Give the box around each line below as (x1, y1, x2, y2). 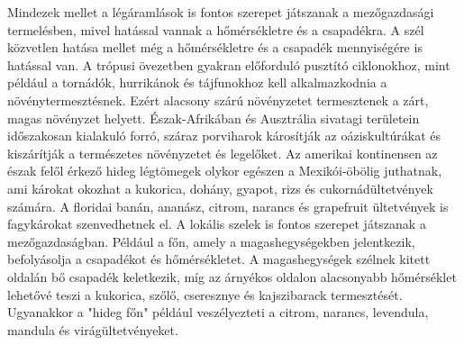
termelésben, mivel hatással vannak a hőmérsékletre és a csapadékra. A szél (7, 20, 424, 39)
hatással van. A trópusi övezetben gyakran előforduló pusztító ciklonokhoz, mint (7, 55, 450, 74)
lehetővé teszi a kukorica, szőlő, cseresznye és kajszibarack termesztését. (7, 285, 403, 304)
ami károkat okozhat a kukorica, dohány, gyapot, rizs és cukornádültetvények (7, 178, 433, 197)
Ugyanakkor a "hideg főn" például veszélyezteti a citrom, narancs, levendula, (7, 303, 429, 322)
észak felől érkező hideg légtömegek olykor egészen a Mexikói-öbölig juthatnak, (7, 161, 442, 180)
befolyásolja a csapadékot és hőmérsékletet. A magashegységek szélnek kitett (7, 250, 431, 268)
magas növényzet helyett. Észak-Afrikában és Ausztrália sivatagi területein (7, 108, 420, 127)
